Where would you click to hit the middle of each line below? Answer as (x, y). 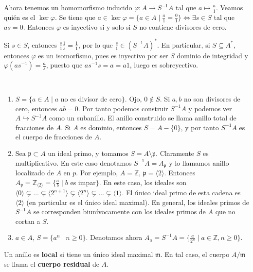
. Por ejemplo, (97, 172)
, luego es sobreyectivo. (164, 65)
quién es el (20, 17)
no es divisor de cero (91, 98)
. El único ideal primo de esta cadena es (181, 192)
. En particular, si (184, 44)
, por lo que (96, 44)
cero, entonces (36, 108)
